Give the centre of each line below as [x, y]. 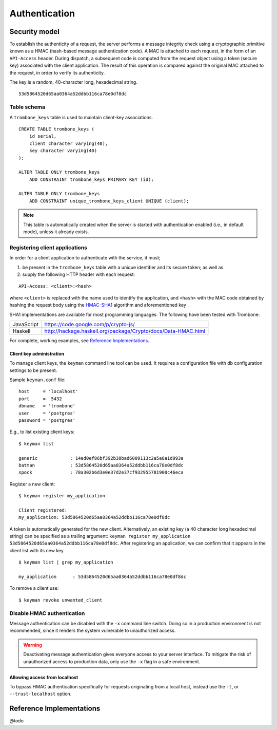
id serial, [43, 136]
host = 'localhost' [48, 391]
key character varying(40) [63, 151]
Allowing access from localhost [44, 677]
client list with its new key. [37, 550]
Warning [33, 645]
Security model [35, 32]
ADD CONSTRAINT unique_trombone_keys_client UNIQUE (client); [109, 201]
